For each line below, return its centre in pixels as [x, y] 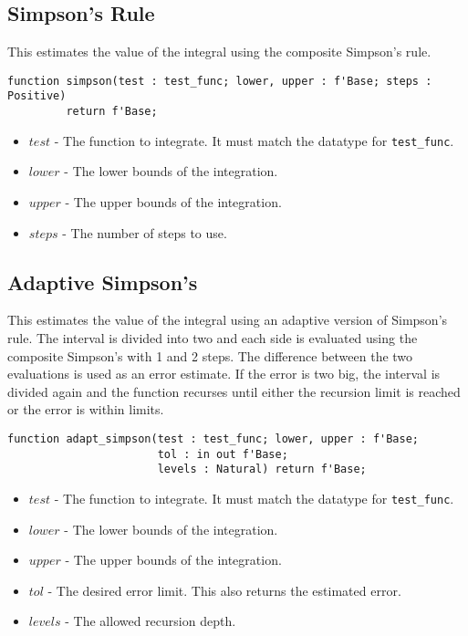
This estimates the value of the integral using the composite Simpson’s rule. [219, 52]
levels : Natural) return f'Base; [262, 469]
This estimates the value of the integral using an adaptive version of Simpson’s [228, 320]
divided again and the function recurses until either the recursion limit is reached [234, 391]
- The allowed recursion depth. [151, 621]
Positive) [37, 96]
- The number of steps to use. [145, 232]
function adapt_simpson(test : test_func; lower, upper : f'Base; [213, 438]
